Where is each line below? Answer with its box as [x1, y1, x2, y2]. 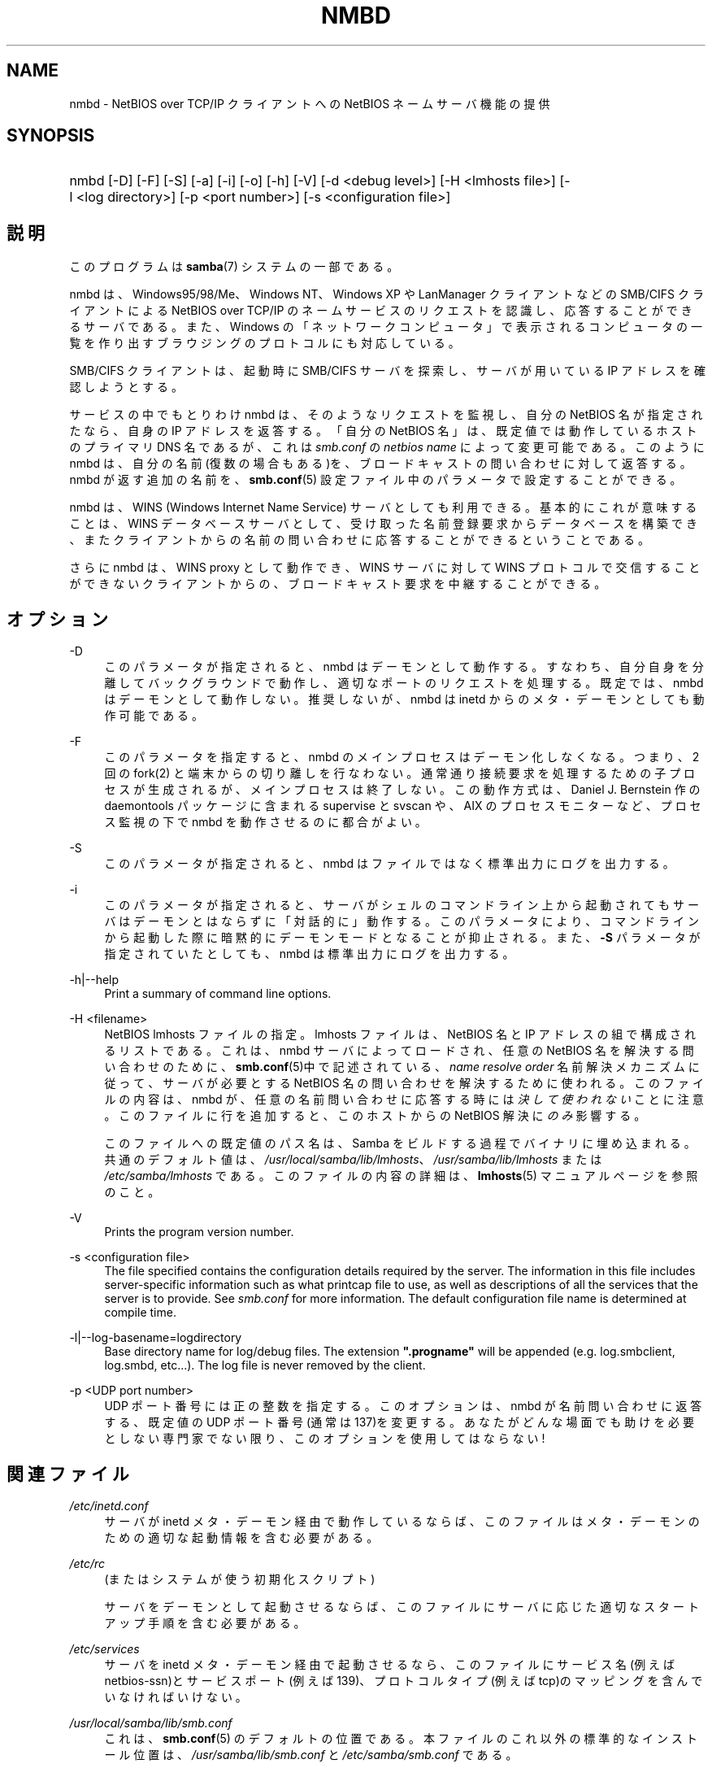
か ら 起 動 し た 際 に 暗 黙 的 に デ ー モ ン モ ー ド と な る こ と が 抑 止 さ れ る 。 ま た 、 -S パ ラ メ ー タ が [104, 930, 701, 945]
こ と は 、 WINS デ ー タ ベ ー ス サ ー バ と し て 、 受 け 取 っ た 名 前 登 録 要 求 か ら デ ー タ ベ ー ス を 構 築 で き [69, 516, 697, 531]
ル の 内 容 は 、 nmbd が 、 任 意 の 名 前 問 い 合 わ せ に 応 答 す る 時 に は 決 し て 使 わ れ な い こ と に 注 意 [104, 1092, 704, 1107]
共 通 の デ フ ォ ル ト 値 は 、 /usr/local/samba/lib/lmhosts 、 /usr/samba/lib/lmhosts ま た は [104, 1152, 602, 1167]
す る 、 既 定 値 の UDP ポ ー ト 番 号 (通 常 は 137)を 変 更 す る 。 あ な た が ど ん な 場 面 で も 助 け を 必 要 [104, 1415, 695, 1430]
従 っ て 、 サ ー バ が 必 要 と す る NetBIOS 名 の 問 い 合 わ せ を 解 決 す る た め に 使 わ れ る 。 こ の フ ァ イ [104, 1076, 704, 1091]
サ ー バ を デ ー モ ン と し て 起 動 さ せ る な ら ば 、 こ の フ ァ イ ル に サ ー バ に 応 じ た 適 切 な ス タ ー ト [104, 1599, 699, 1613]
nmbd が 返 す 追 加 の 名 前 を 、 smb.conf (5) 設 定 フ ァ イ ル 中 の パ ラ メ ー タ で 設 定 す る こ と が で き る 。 [69, 472, 682, 487]
